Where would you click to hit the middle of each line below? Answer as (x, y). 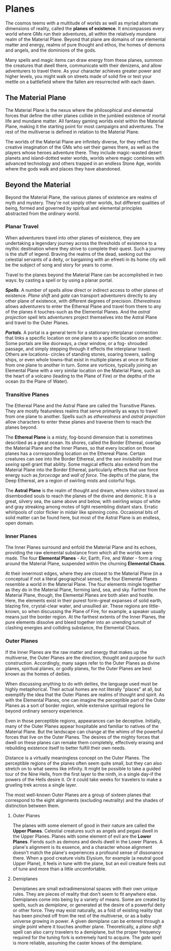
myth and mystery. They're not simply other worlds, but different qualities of (85, 203)
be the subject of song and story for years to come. (59, 265)
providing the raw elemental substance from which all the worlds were (79, 553)
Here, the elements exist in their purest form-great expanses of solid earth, (84, 601)
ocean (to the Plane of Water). (37, 381)
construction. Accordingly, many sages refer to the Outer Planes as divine (83, 663)
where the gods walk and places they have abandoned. (63, 168)
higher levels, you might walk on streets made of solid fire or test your (78, 76)
